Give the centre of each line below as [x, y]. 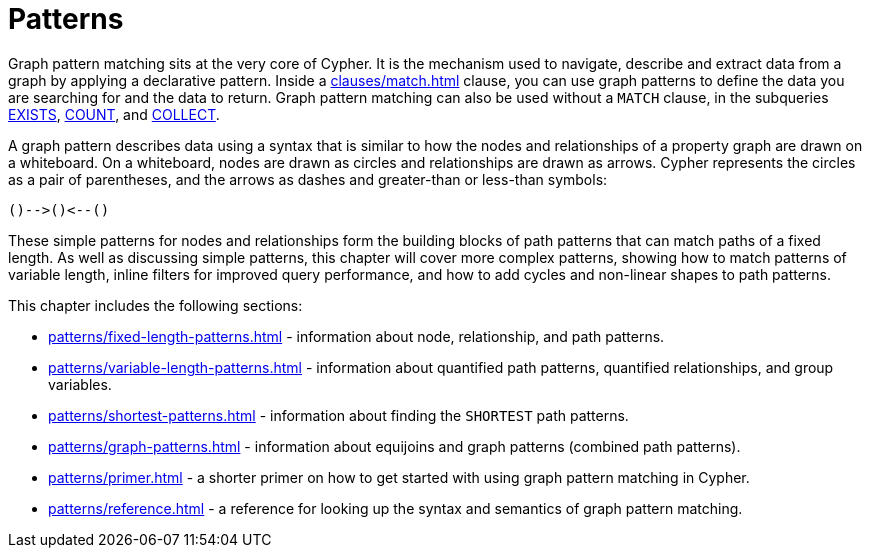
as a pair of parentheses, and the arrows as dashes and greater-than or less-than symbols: [308, 179]
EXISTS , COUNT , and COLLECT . [114, 114]
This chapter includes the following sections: [155, 305]
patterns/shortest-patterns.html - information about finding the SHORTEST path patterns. [338, 415]
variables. [80, 384]
